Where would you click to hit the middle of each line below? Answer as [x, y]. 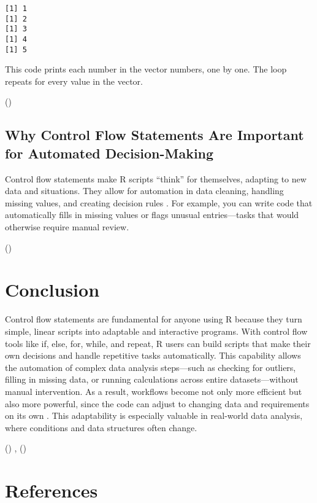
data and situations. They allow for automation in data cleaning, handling [144, 191]
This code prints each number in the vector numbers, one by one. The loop [146, 69]
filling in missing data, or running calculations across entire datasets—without [152, 379]
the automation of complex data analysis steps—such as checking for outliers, [151, 367]
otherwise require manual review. [67, 227]
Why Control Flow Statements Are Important [155, 135]
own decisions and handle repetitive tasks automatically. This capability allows [153, 355]
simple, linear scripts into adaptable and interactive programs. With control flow [156, 331]
